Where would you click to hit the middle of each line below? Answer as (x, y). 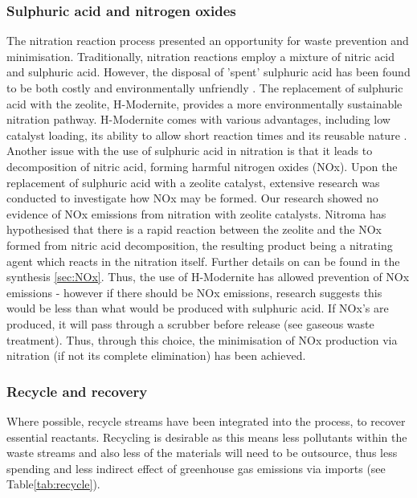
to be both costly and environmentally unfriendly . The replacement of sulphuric (205, 88)
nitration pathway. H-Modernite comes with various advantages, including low (198, 119)
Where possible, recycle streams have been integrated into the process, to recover (206, 420)
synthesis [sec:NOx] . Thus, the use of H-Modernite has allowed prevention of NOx (208, 277)
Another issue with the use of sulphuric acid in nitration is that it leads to (190, 151)
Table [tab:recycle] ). (53, 484)
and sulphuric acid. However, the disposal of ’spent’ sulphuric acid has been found (208, 72)
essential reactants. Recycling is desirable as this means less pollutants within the (207, 437)
